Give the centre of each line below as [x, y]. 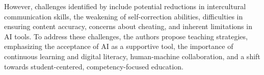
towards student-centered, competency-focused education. [94, 66]
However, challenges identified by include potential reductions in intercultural [125, 6]
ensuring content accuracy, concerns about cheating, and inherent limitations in [128, 26]
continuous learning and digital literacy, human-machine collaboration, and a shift [132, 56]
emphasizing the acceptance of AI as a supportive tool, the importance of [119, 46]
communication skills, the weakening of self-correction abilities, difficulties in [124, 16]
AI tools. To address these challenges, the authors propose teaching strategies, [126, 36]
